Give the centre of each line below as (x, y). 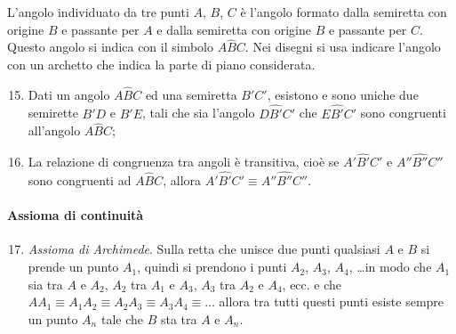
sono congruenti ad (80, 180)
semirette (53, 113)
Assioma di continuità (76, 215)
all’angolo (54, 130)
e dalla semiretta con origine (234, 29)
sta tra (179, 318)
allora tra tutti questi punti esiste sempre (332, 301)
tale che (122, 318)
